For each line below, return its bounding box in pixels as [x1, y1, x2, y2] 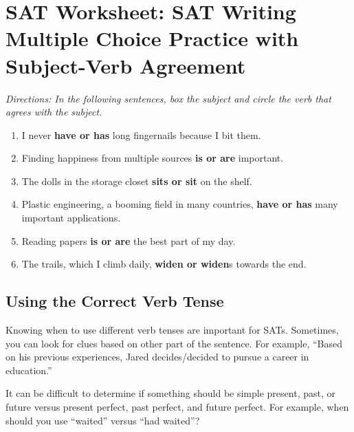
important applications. [21, 210, 121, 225]
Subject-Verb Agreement [5, 51, 246, 79]
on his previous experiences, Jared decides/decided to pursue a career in [5, 349, 309, 364]
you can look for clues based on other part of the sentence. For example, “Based [5, 336, 343, 350]
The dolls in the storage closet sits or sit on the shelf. [21, 173, 252, 188]
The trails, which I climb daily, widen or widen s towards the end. [21, 257, 307, 271]
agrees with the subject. [5, 105, 102, 119]
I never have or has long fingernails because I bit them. [21, 127, 261, 142]
